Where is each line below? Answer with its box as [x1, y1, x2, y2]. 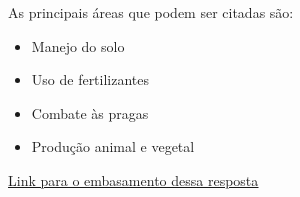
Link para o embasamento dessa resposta [8, 169, 259, 190]
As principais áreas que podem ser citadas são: [8, 2, 294, 22]
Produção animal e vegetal [31, 136, 195, 157]
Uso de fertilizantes [31, 69, 150, 90]
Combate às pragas [31, 102, 149, 123]
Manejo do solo [31, 35, 125, 56]
